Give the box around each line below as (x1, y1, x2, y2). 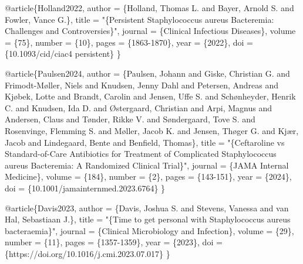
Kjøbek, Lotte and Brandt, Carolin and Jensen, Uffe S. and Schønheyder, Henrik (5, 90, 296, 102)
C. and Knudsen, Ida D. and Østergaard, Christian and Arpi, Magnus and (5, 101, 272, 114)
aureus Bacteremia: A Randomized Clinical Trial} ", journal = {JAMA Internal (5, 159, 289, 171)
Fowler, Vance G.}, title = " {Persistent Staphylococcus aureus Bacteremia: (5, 13, 274, 25)
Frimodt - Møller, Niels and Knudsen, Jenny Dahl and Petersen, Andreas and (5, 78, 279, 91)
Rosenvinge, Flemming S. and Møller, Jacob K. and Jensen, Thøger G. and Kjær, (5, 124, 299, 136)
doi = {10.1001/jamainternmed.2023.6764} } (5, 181, 166, 194)
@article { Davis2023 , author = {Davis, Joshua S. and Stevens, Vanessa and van (5, 201, 289, 214)
